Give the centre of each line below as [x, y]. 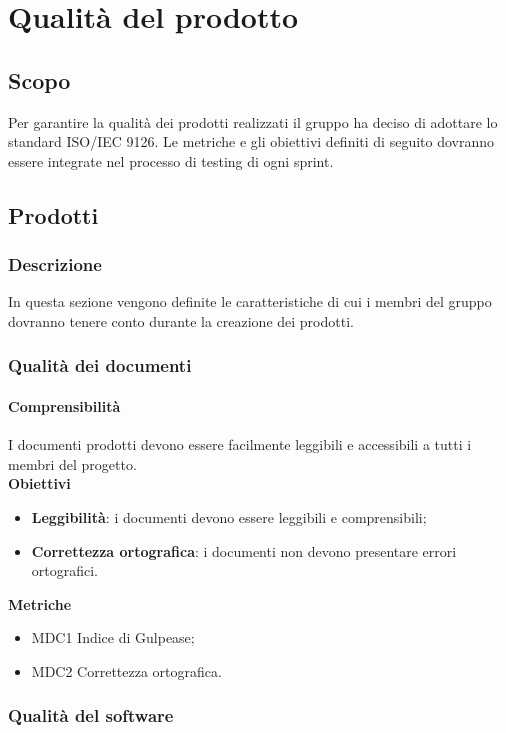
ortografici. [65, 570]
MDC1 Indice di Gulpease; [113, 637]
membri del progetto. [72, 463]
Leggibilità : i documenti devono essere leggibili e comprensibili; [229, 516]
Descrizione [55, 264]
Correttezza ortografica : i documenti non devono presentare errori [244, 550]
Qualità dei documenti [100, 365]
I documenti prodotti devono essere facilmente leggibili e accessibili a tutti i [240, 444]
